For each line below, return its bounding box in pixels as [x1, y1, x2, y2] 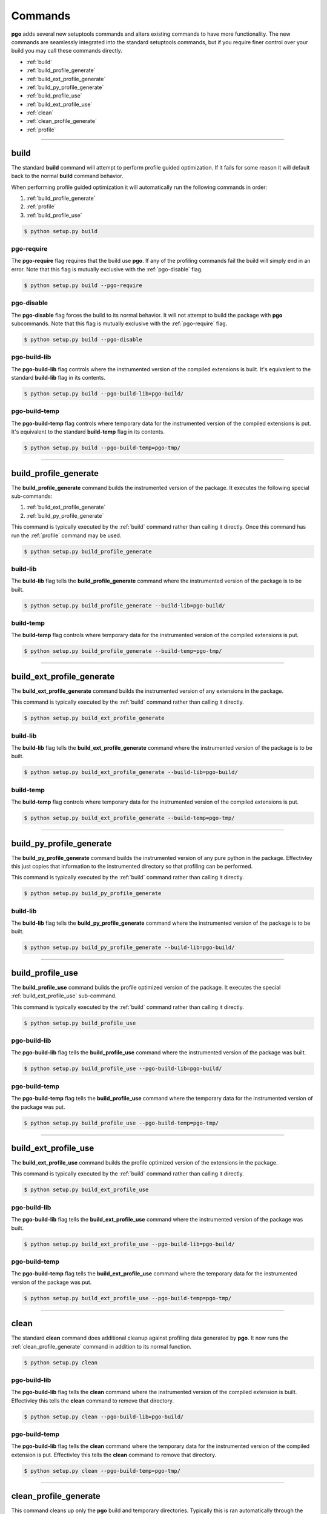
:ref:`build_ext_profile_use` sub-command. [11, 992, 117, 999]
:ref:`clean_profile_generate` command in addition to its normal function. [11, 1343, 192, 1350]
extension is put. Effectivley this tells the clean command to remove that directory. [11, 1451, 217, 1458]
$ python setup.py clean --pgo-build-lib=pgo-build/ [24, 1413, 184, 1420]
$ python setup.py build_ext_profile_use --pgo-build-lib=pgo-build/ [24, 1240, 235, 1248]
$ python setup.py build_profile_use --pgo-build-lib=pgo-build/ [24, 1065, 222, 1072]
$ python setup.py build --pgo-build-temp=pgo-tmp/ [24, 445, 181, 451]
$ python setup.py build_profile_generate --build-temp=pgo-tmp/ [24, 648, 222, 655]
